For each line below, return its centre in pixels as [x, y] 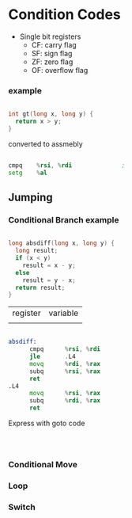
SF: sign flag [52, 53]
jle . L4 [53, 357]
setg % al [28, 173]
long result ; [37, 251]
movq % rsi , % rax [65, 394]
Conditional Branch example [64, 219]
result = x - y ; [49, 265]
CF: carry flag [54, 44]
